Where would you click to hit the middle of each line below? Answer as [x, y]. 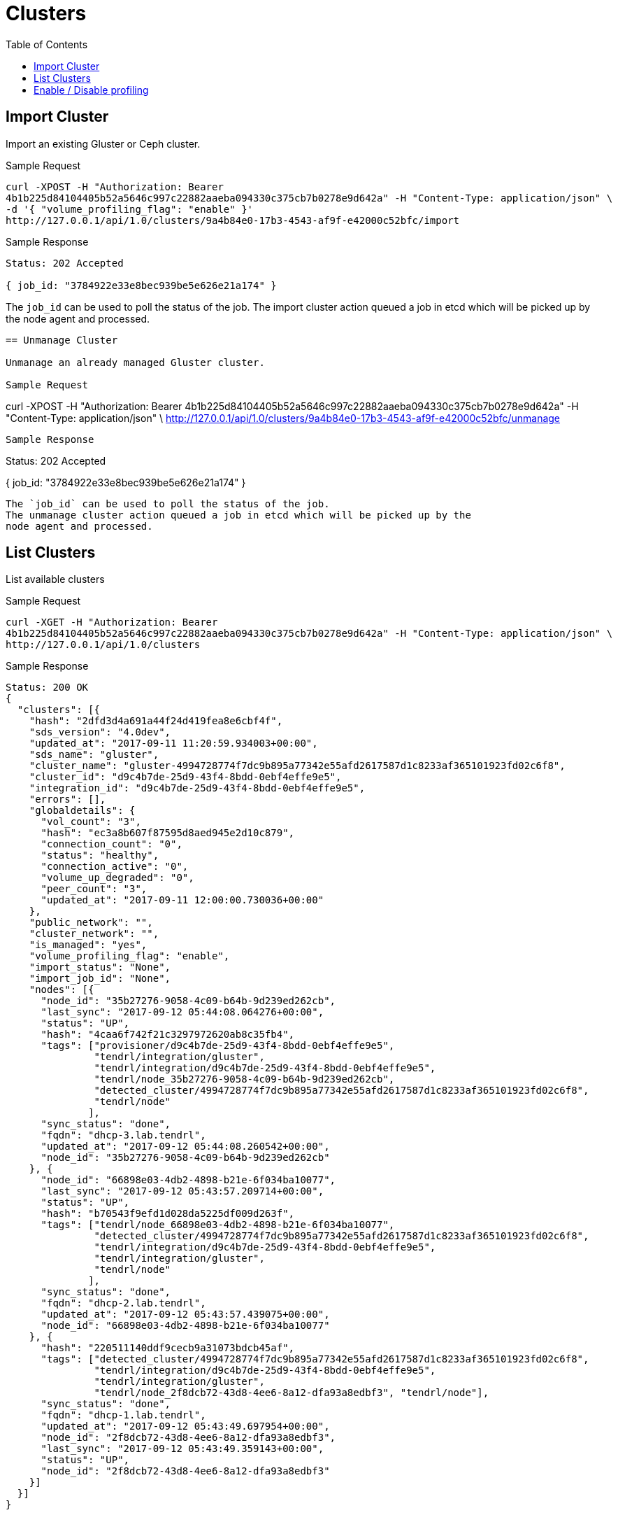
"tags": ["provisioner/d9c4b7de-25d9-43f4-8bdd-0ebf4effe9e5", [218, 1046]
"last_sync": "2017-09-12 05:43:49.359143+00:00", [182, 1449]
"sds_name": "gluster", [94, 755]
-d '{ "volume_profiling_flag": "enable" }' [130, 209]
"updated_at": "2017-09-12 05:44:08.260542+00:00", [185, 1147]
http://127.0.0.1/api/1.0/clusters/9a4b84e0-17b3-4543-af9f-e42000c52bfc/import [233, 220]
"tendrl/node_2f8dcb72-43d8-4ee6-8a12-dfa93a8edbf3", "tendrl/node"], [292, 1393]
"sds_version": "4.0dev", [100, 732]
